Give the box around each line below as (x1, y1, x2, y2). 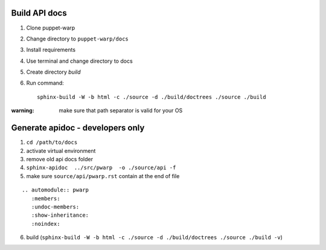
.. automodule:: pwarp (22, 187, 89, 193)
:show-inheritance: (31, 212, 89, 219)
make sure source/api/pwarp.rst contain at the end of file (26, 172, 180, 179)
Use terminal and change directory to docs (26, 57, 133, 65)
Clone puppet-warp (26, 24, 75, 31)
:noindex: (31, 220, 60, 227)
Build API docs (11, 8, 67, 18)
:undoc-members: (31, 203, 80, 210)
